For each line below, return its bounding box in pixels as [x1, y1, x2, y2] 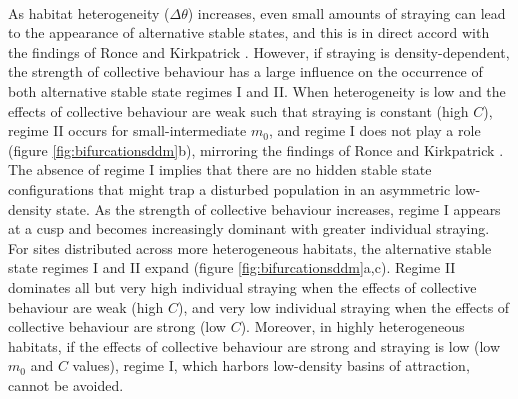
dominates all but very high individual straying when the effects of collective [8, 276, 477, 297]
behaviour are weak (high [8, 296, 164, 317]
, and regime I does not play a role [268, 120, 481, 141]
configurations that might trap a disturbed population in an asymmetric [8, 178, 451, 199]
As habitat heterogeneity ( [8, 2, 170, 23]
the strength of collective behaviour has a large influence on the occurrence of [8, 61, 483, 82]
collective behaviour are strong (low [8, 316, 226, 337]
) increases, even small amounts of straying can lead [187, 2, 506, 23]
